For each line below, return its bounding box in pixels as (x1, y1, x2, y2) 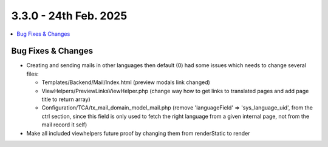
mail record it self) (41, 121, 87, 128)
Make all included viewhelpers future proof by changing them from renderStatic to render (26, 129, 250, 137)
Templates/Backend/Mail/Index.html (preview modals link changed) (41, 79, 211, 86)
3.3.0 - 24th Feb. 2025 (11, 9, 128, 22)
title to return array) (41, 96, 91, 103)
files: (26, 70, 39, 77)
